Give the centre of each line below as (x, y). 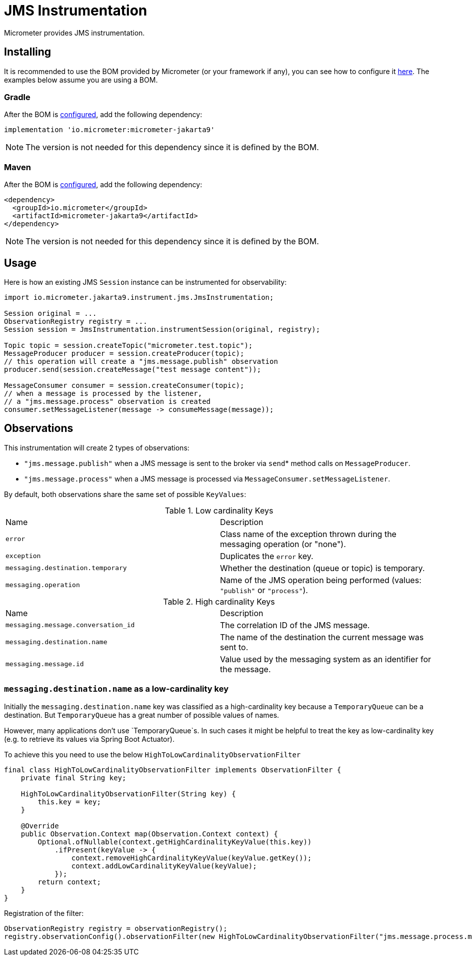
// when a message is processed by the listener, (103, 393)
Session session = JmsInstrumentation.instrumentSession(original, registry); (162, 329)
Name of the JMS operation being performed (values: (321, 580)
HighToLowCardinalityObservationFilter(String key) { (128, 794)
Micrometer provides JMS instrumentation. (74, 33)
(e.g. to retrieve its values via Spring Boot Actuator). (89, 739)
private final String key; (73, 778)
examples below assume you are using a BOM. (81, 80)
